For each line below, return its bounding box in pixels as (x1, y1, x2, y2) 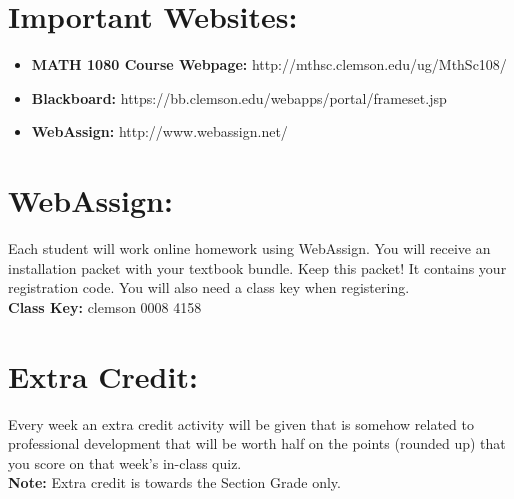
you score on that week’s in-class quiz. (8, 452, 242, 473)
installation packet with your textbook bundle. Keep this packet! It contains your (8, 257, 507, 278)
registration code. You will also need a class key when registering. (8, 277, 410, 298)
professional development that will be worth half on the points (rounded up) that (8, 433, 506, 454)
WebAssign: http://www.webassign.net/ (31, 121, 288, 142)
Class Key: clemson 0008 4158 (8, 296, 202, 317)
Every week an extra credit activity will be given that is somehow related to (8, 413, 474, 434)
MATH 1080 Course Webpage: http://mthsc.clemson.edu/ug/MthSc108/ (31, 54, 507, 75)
